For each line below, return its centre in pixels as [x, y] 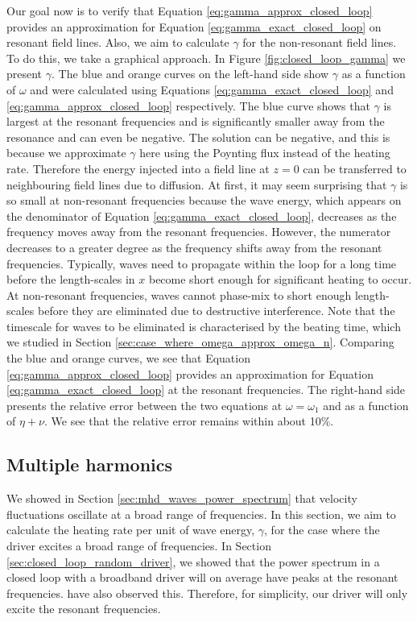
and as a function [366, 405]
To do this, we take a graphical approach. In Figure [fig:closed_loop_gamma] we [206, 58]
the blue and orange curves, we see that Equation [128, 358]
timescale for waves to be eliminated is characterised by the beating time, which [204, 326]
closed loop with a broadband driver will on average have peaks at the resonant [202, 577]
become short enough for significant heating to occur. [280, 279]
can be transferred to [355, 168]
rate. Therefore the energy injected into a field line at [138, 168]
